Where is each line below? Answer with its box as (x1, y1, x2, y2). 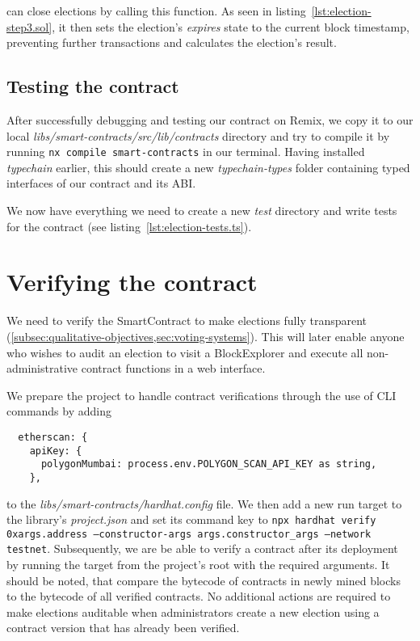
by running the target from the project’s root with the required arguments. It (6, 556, 390, 573)
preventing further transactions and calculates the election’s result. (6, 34, 337, 51)
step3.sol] (6, 18, 52, 35)
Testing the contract (6, 74, 179, 99)
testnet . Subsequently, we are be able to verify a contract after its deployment (6, 540, 398, 557)
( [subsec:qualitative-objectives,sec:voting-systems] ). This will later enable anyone (6, 327, 405, 344)
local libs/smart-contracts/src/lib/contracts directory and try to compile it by (6, 127, 390, 144)
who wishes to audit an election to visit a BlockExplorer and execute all (6, 344, 363, 361)
